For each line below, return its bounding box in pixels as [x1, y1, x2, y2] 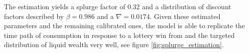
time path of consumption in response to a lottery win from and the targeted [4, 30, 235, 40]
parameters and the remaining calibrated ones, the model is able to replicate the [4, 20, 245, 31]
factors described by [4, 11, 64, 21]
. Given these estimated [150, 11, 221, 21]
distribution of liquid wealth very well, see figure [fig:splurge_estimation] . [4, 39, 224, 50]
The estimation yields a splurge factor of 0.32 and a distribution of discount [4, 1, 231, 11]
